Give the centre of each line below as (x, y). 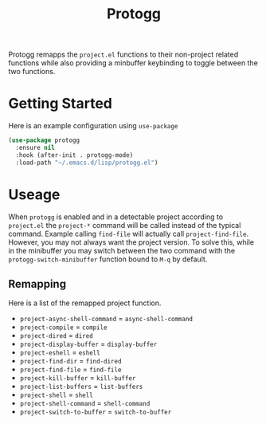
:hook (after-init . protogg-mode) (74, 155)
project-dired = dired (56, 336)
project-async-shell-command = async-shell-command (106, 319)
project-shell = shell (56, 395)
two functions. (32, 72)
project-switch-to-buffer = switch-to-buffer (96, 412)
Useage (34, 194)
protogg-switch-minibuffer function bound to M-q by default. (108, 259)
